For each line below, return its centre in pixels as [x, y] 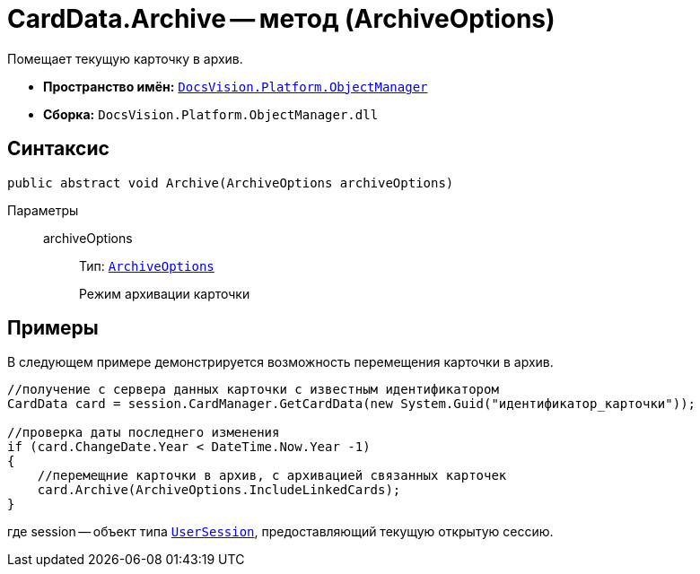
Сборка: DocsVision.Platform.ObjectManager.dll [211, 114]
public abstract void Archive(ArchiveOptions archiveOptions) [231, 183]
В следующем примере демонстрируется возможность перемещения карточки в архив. [280, 362]
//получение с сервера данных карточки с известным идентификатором [253, 390]
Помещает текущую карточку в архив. [125, 58]
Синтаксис [58, 149]
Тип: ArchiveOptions [147, 265]
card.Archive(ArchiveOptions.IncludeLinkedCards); [219, 490]
